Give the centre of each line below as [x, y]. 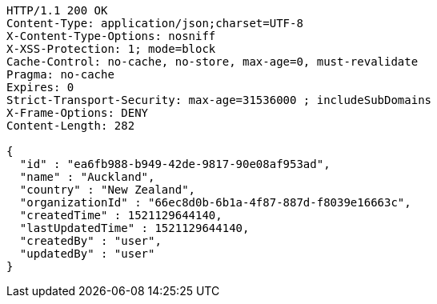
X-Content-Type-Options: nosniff [111, 36]
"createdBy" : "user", [90, 241]
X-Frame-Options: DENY [78, 113]
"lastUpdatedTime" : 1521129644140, [134, 228]
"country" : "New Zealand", [108, 190]
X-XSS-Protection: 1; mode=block [111, 49]
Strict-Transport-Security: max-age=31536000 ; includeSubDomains [219, 100]
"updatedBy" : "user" [87, 254]
